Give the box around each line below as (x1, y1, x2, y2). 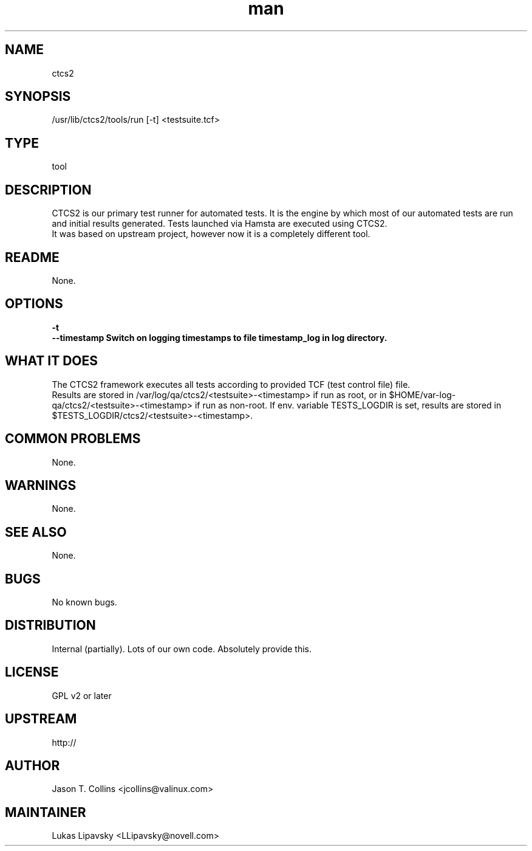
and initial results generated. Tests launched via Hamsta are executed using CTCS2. (52, 218, 387, 229)
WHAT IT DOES (5, 353, 98, 369)
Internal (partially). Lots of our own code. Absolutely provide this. (52, 643, 312, 654)
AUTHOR (5, 757, 60, 773)
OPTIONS (5, 296, 63, 312)
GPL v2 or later (52, 690, 112, 701)
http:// (52, 737, 77, 748)
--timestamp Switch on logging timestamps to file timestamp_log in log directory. (52, 332, 387, 343)
